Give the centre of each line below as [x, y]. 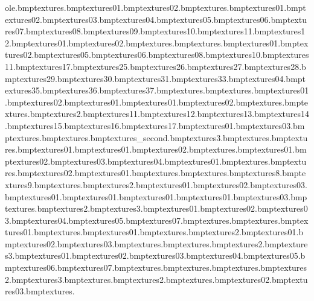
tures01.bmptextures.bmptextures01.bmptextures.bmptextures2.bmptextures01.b [154, 232]
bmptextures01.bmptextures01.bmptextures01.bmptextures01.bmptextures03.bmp [156, 196]
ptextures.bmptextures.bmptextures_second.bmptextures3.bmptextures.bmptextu [156, 137]
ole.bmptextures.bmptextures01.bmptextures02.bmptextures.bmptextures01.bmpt [155, 7]
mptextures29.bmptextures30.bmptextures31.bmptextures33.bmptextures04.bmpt [155, 78]
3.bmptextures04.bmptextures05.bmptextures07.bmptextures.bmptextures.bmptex [157, 220]
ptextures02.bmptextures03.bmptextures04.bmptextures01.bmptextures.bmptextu [156, 161]
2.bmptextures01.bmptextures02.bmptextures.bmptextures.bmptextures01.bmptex [157, 43]
